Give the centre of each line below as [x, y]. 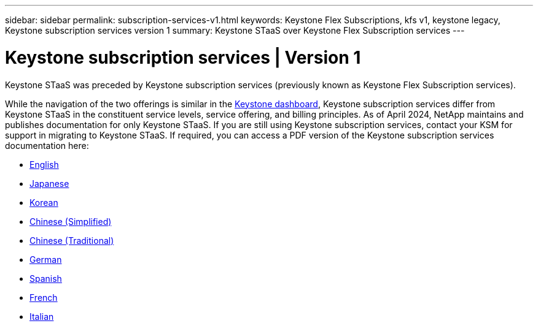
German [46, 259]
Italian [42, 316]
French [44, 297]
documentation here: [47, 145]
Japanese [49, 183]
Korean [44, 202]
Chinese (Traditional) [72, 240]
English [44, 164]
